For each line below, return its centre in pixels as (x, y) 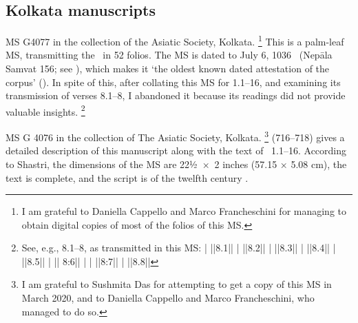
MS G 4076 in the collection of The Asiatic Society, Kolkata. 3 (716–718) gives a (175, 136)
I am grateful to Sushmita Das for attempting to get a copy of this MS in (177, 284)
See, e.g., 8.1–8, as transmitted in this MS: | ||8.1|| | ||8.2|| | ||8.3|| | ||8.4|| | (179, 248)
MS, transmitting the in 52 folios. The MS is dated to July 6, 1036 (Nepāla (169, 55)
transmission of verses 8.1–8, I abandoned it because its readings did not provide (176, 95)
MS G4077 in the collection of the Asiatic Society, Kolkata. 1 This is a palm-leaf (175, 40)
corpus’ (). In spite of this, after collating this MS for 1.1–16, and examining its (173, 82)
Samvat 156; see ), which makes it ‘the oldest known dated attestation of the (168, 69)
